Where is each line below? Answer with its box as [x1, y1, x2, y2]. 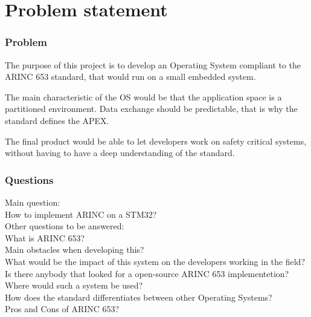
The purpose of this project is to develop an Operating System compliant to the [5, 58, 301, 71]
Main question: [5, 195, 60, 208]
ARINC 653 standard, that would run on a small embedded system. [5, 70, 256, 83]
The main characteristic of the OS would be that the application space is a [5, 90, 282, 103]
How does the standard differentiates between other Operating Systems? [5, 290, 272, 303]
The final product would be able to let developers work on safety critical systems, [5, 134, 307, 147]
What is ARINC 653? [5, 231, 85, 244]
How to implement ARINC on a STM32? [5, 208, 157, 220]
